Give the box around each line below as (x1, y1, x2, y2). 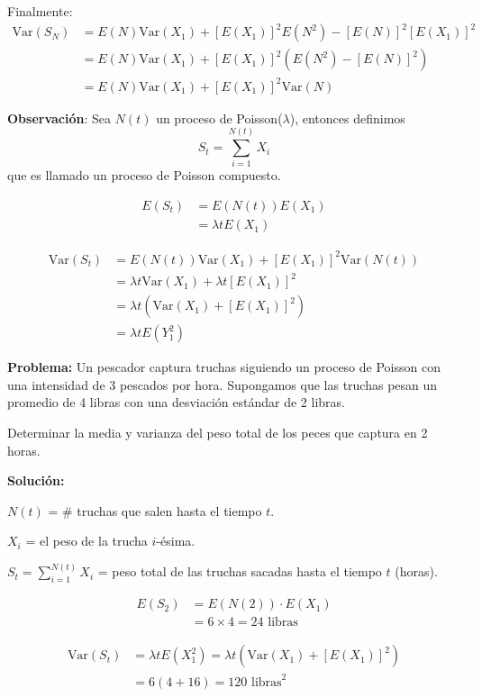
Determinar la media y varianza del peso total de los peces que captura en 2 (7, 422, 428, 441)
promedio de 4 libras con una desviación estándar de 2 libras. (7, 393, 345, 412)
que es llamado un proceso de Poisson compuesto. (7, 166, 281, 185)
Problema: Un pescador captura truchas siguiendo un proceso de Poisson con (7, 358, 441, 376)
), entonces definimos (289, 108, 405, 127)
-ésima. (156, 531, 196, 550)
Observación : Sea (7, 108, 112, 127)
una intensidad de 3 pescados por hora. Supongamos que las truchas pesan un (7, 375, 438, 394)
